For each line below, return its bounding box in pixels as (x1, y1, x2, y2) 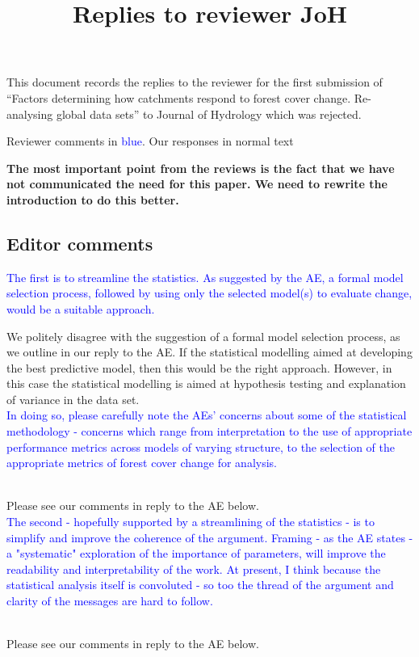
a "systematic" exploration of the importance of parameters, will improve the (6, 545, 386, 562)
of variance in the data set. (6, 390, 140, 407)
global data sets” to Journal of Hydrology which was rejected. (56, 105, 362, 122)
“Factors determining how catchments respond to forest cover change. (6, 89, 351, 106)
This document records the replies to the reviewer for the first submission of (6, 74, 383, 91)
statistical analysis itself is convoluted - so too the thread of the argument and (6, 576, 394, 593)
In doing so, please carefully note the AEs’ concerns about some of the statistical (6, 406, 407, 423)
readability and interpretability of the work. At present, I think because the (6, 560, 381, 577)
